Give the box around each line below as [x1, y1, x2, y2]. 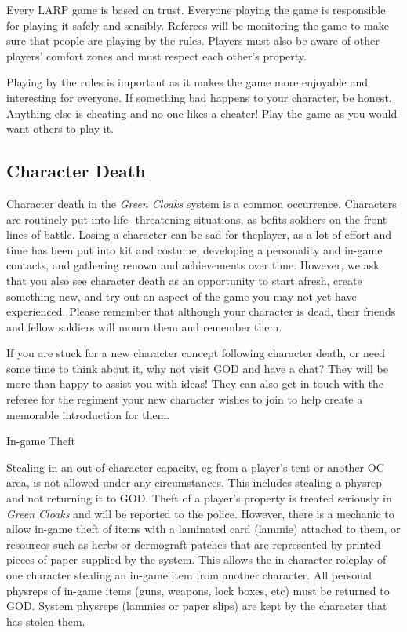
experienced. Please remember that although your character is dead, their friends [6, 303, 396, 320]
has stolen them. [6, 612, 85, 629]
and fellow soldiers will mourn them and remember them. [6, 318, 282, 334]
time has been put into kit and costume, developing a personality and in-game [6, 241, 383, 258]
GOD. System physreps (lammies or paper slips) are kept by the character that [6, 597, 387, 614]
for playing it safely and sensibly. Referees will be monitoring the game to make [6, 16, 389, 33]
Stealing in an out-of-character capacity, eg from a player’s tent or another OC [6, 458, 384, 475]
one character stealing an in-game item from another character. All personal [6, 567, 372, 583]
